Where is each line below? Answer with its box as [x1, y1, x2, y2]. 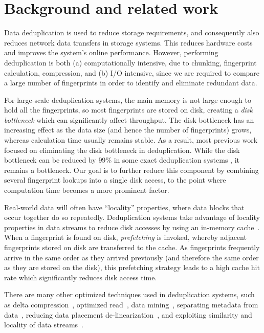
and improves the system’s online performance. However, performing [4, 47, 218, 58]
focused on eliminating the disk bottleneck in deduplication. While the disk [4, 144, 240, 155]
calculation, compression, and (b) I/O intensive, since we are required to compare [4, 67, 260, 78]
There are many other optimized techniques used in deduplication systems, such [4, 289, 255, 300]
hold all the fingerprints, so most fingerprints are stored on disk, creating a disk [4, 104, 253, 115]
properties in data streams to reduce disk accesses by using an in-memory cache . [4, 221, 260, 232]
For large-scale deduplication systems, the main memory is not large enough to [4, 94, 251, 105]
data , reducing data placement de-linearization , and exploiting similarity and [4, 309, 252, 320]
